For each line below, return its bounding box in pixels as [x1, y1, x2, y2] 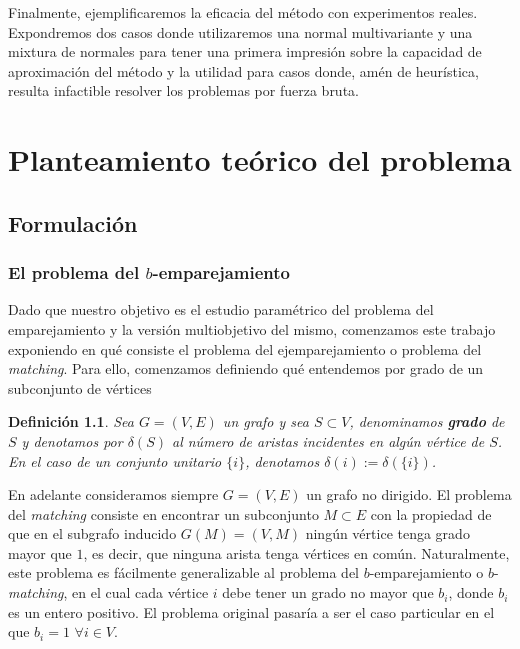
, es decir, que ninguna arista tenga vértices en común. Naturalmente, [83, 542, 510, 563]
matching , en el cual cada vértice [8, 582, 209, 603]
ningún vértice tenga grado [305, 523, 470, 544]
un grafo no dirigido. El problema [306, 484, 512, 505]
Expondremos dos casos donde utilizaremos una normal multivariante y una [8, 21, 473, 42]
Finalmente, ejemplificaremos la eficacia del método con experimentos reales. [8, 2, 478, 22]
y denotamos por [21, 430, 123, 451]
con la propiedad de [370, 503, 492, 524]
